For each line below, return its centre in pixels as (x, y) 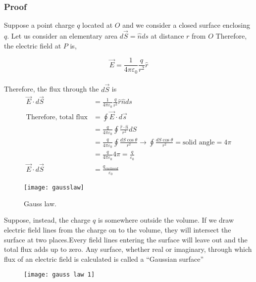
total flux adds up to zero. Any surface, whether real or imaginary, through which (128, 249)
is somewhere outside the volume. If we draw (166, 220)
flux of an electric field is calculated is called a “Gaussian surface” (104, 258)
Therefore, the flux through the (51, 89)
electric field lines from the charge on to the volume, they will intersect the (118, 229)
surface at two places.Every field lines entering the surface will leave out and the (126, 239)
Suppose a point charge (39, 25)
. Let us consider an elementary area (62, 36)
